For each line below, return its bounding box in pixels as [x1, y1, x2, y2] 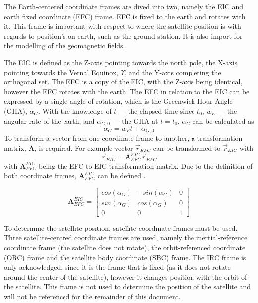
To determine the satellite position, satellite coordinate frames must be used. [4, 223, 238, 233]
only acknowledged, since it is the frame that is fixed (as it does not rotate [4, 262, 231, 272]
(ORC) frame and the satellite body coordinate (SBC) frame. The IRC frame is [4, 252, 246, 262]
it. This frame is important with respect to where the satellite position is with [4, 21, 241, 31]
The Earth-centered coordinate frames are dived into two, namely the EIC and [4, 1, 244, 11]
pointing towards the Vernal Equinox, [4, 67, 119, 77]
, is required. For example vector [34, 143, 133, 153]
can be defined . [97, 170, 146, 181]
